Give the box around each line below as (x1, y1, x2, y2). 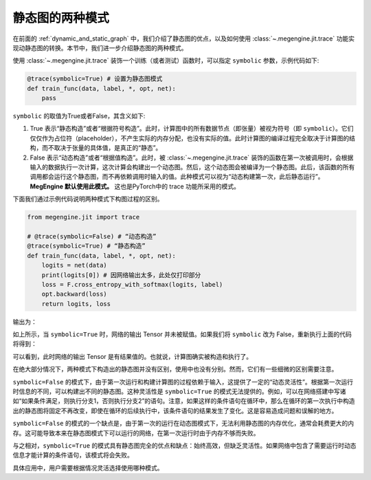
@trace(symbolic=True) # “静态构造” (27, 242, 146, 250)
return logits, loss (41, 300, 111, 307)
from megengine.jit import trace (27, 213, 140, 221)
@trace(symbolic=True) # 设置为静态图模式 (27, 75, 163, 83)
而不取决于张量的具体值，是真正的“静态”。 (41, 144, 162, 152)
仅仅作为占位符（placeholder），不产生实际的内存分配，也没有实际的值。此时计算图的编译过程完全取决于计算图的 (30, 134, 350, 142)
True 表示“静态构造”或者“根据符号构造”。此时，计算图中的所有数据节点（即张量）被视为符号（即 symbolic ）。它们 (30, 124, 354, 133)
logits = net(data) (41, 261, 108, 270)
